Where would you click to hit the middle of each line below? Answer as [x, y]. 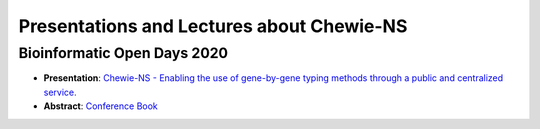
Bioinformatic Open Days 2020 [123, 53]
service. [60, 92]
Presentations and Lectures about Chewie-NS [213, 26]
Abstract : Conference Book [101, 106]
